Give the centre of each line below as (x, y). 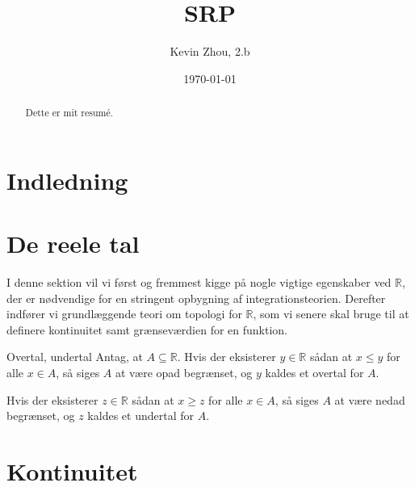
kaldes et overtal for (314, 373)
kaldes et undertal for (140, 416)
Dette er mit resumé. (69, 113)
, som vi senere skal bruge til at (331, 314)
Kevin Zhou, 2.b (210, 51)
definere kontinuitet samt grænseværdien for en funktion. (147, 329)
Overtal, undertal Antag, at (75, 357)
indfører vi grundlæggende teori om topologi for (124, 314)
